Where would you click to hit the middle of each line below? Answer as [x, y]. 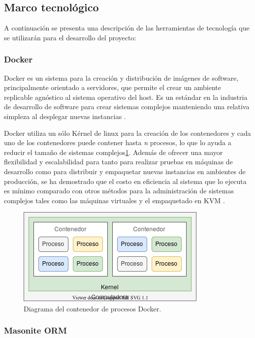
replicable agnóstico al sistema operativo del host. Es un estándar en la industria [126, 97]
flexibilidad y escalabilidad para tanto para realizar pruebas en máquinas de [118, 162]
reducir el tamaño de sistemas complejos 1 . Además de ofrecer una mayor [113, 152]
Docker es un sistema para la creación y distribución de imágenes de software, [121, 77]
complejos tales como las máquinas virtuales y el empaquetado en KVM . [114, 200]
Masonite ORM [35, 330]
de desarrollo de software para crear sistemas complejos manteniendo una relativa [127, 107]
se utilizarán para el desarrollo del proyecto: [70, 37]
